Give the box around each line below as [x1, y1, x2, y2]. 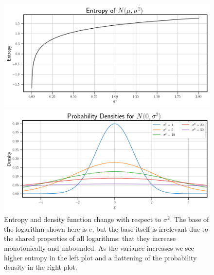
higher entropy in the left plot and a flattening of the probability [4, 252, 197, 262]
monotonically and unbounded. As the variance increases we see [4, 242, 194, 253]
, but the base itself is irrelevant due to [92, 223, 209, 234]
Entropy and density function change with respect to [4, 214, 161, 224]
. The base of [170, 214, 209, 224]
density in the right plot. [4, 262, 77, 272]
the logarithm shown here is [4, 223, 87, 234]
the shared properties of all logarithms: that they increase [4, 233, 176, 243]
